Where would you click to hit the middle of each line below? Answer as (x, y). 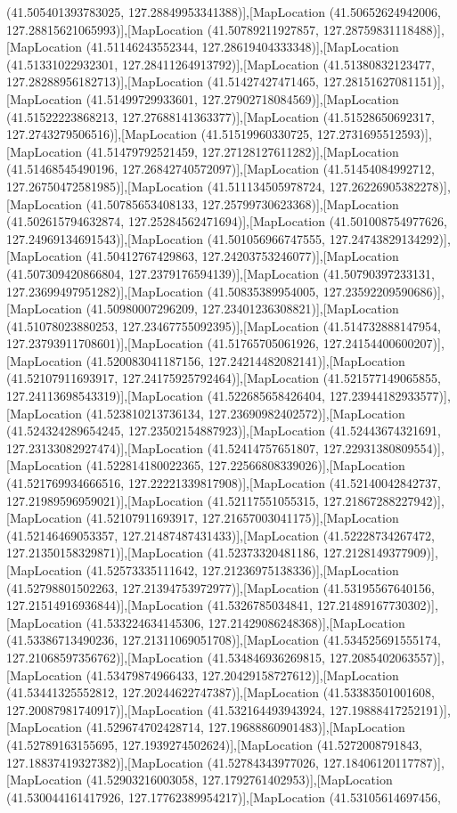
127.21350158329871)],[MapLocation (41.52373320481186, (163, 553)
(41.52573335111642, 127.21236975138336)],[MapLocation (242, 570)
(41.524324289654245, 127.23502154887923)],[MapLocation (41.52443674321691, (224, 431)
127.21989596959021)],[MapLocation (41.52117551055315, (163, 500)
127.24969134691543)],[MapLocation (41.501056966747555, (166, 238)
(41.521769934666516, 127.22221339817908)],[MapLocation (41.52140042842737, (224, 483)
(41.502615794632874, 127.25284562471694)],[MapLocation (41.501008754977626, (227, 221)
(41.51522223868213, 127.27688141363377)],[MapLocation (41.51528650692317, (220, 116)
